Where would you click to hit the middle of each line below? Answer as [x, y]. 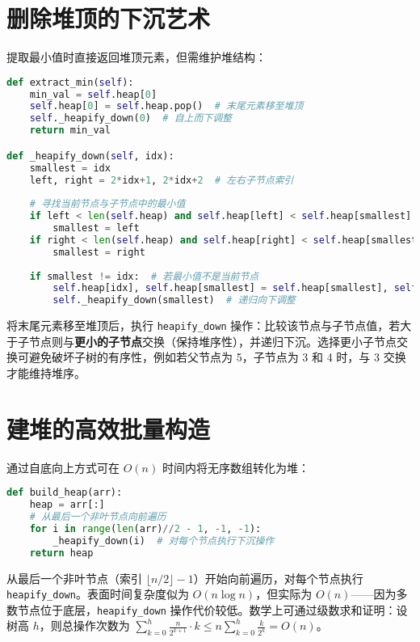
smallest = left [96, 228]
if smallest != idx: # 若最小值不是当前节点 [144, 276]
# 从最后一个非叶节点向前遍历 [98, 517]
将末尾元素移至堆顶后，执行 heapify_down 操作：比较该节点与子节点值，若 [204, 325]
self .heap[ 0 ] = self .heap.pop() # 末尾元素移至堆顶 [166, 106]
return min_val [70, 131]
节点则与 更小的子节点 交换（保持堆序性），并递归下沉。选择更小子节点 [212, 341]
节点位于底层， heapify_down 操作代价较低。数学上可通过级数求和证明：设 [212, 609]
